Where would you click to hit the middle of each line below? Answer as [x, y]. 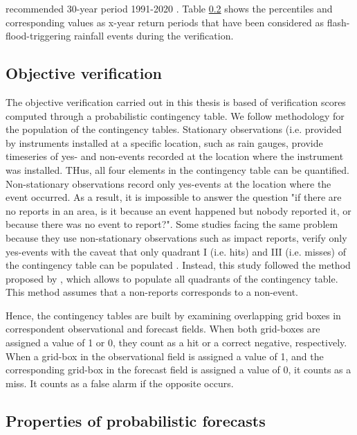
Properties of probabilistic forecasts [136, 420]
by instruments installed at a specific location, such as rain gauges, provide [164, 142]
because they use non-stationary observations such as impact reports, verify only [176, 237]
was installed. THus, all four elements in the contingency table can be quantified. [177, 169]
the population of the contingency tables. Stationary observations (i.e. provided [174, 129]
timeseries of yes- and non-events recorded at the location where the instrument [175, 156]
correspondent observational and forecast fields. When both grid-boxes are [163, 329]
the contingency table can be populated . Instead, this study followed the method [178, 265]
